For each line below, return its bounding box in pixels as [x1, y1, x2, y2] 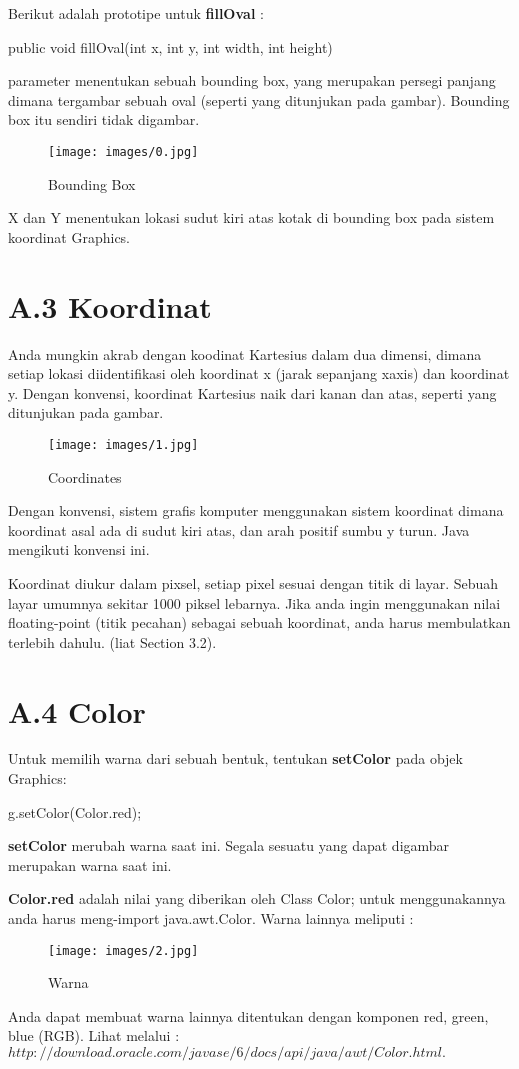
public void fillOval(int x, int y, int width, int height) [8, 36, 333, 57]
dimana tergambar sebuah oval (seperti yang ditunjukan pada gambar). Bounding [8, 89, 510, 110]
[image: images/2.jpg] [48, 943, 199, 958]
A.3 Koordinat [8, 285, 212, 326]
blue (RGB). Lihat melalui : [8, 1025, 180, 1046]
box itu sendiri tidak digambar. [8, 109, 200, 130]
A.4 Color [8, 690, 146, 731]
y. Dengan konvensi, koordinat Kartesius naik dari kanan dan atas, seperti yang [8, 382, 497, 403]
